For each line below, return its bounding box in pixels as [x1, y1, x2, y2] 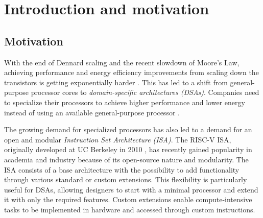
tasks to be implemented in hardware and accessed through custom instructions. [4, 204, 255, 214]
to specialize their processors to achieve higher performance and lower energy [4, 96, 245, 107]
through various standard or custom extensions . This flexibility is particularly [4, 174, 247, 185]
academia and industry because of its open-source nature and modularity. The [4, 154, 249, 164]
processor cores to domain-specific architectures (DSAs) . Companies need [31, 87, 259, 98]
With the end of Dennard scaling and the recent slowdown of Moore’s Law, [4, 57, 240, 67]
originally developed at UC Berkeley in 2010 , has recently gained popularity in [4, 144, 252, 155]
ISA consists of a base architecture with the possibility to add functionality [4, 164, 240, 175]
